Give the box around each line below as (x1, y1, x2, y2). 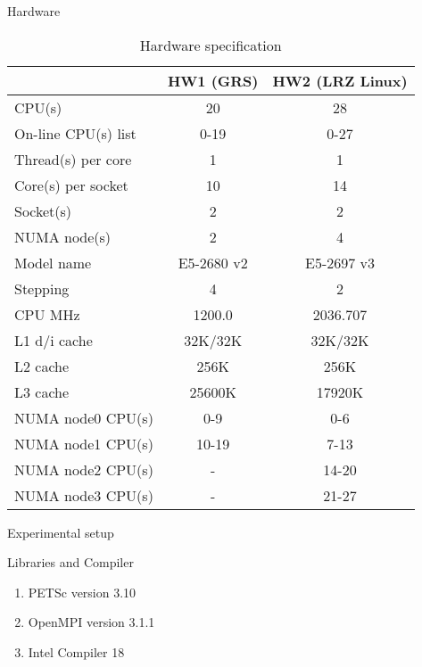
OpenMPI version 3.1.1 (28, 613, 155, 631)
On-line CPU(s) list (14, 122, 137, 144)
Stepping (14, 277, 70, 299)
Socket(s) (14, 200, 72, 221)
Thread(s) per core (14, 148, 132, 169)
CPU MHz (14, 303, 80, 325)
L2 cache (14, 355, 70, 376)
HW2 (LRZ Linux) (272, 70, 408, 91)
